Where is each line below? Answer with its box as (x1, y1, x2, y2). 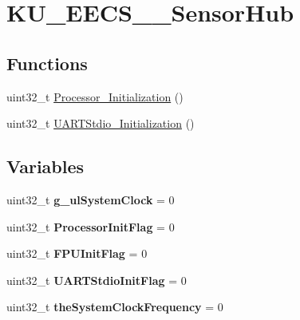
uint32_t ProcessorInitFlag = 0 (6, 218, 175, 235)
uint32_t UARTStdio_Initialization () (6, 115, 195, 132)
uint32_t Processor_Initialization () (6, 88, 184, 105)
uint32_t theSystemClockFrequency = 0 (6, 298, 223, 315)
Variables (6, 154, 85, 179)
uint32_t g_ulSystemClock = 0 (6, 191, 175, 207)
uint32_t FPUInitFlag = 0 (6, 245, 148, 262)
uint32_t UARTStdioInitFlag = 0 (6, 271, 187, 288)
